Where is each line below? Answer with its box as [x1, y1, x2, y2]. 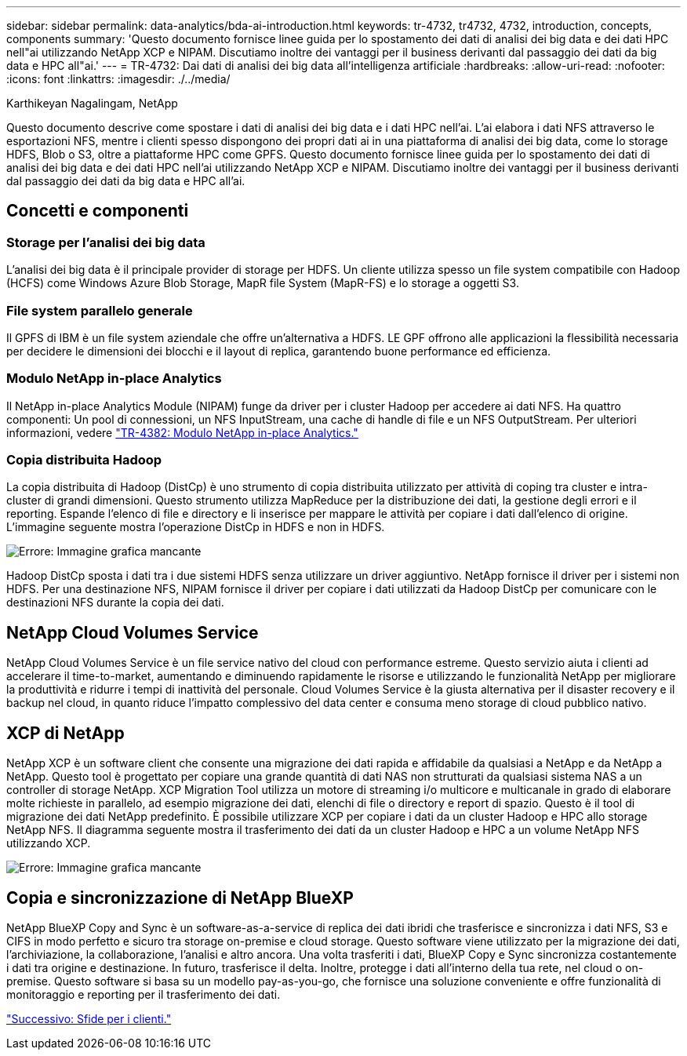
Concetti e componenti [6, 201, 189, 221]
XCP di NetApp [6, 723, 125, 743]
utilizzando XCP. [6, 836, 91, 850]
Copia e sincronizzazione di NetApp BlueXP [6, 887, 354, 908]
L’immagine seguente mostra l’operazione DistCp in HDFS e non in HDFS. [6, 520, 385, 534]
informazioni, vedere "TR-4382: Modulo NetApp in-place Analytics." [6, 425, 358, 439]
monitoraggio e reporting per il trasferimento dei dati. [6, 988, 281, 1001]
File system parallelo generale [6, 302, 193, 319]
